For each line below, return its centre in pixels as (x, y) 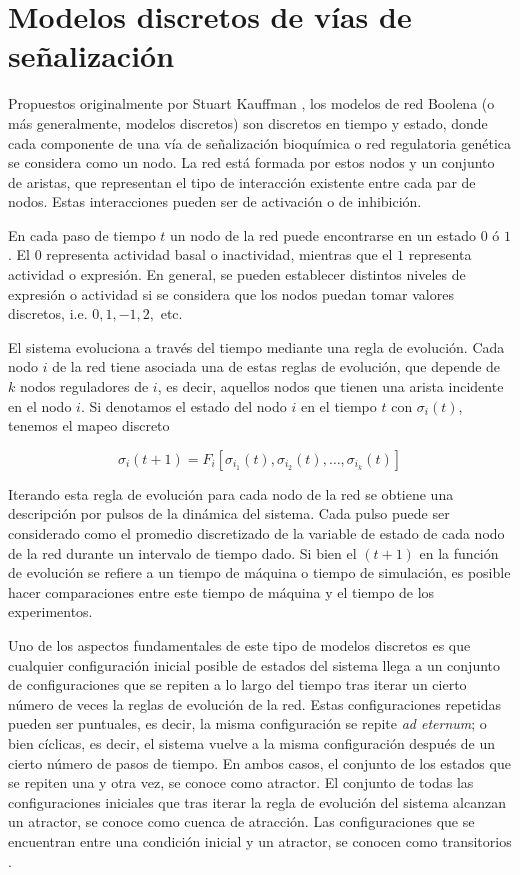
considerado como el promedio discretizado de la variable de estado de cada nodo (256, 533)
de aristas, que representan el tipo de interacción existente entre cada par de (242, 181)
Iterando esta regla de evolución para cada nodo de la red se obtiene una (231, 493)
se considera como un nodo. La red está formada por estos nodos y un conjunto (251, 162)
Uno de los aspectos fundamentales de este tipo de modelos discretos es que (239, 644)
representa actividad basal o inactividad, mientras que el (219, 254)
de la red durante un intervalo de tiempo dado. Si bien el (182, 552)
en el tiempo (338, 405)
